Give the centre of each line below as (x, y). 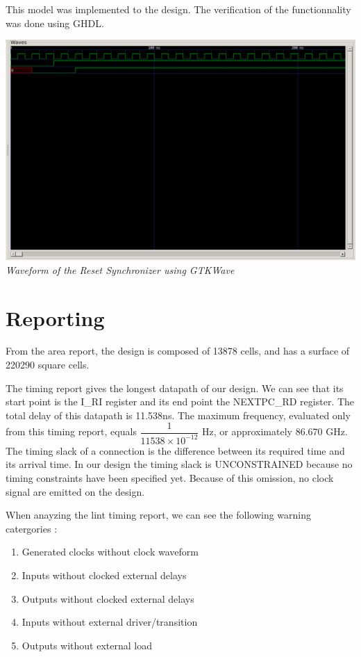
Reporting (55, 317)
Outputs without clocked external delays (108, 598)
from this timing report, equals (71, 431)
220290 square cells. (48, 365)
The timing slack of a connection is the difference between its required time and (175, 450)
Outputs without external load (87, 645)
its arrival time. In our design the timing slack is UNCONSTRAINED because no (179, 464)
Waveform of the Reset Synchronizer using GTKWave (120, 269)
